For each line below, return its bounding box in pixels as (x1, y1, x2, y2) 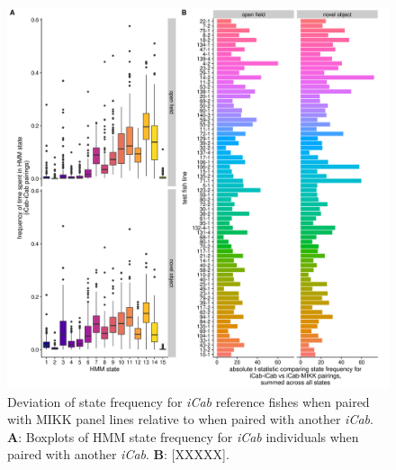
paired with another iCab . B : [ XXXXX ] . (7, 445, 229, 464)
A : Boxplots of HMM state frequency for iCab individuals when (7, 427, 359, 446)
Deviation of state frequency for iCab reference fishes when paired (7, 392, 370, 411)
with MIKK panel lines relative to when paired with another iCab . (7, 410, 373, 429)
